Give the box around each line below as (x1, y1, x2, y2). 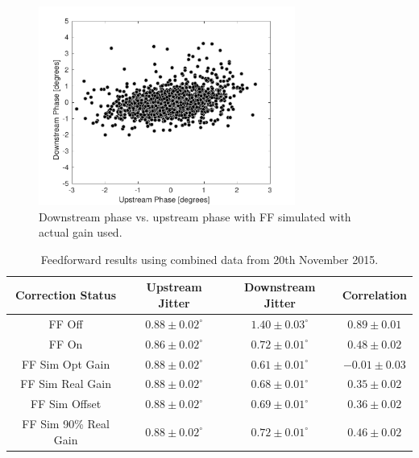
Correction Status (15, 287, 117, 303)
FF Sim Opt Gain (21, 355, 110, 372)
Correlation (342, 287, 407, 303)
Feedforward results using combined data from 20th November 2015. (40, 250, 379, 267)
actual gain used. (39, 224, 122, 241)
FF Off (48, 315, 83, 332)
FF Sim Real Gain (20, 375, 111, 392)
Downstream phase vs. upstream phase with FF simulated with (39, 208, 351, 225)
